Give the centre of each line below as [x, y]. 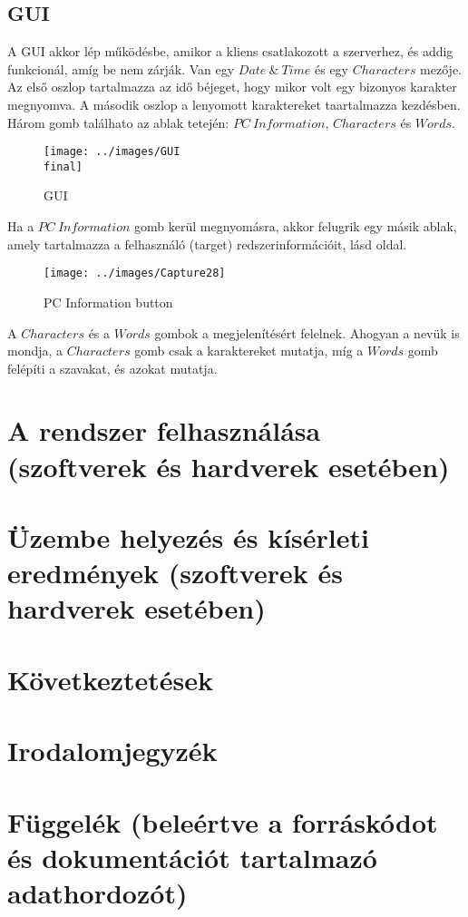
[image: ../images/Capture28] [135, 273]
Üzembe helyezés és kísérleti [188, 537]
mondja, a [35, 351]
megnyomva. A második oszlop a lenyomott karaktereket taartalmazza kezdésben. [234, 104]
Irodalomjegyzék [112, 751]
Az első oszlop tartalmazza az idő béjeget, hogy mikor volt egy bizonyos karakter [232, 87]
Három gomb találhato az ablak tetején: [118, 122]
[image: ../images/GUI [112, 152]
